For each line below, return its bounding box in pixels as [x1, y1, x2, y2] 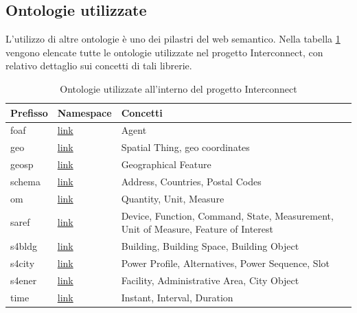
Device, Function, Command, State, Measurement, [121, 208, 334, 222]
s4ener [10, 273, 37, 287]
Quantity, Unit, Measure [121, 191, 224, 205]
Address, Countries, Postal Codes [121, 174, 262, 188]
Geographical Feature [121, 157, 211, 172]
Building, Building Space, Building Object [121, 239, 299, 253]
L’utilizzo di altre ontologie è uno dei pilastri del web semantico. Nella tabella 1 [5, 32, 341, 46]
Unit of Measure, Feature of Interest [121, 222, 273, 236]
